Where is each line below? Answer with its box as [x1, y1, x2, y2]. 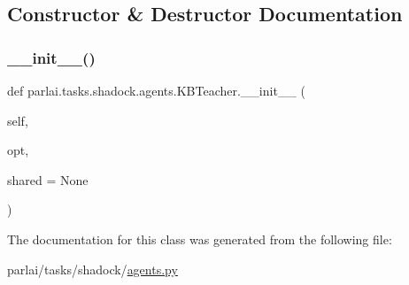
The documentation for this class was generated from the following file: [7, 229, 392, 248]
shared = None [7, 170, 89, 189]
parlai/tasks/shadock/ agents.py [7, 259, 178, 278]
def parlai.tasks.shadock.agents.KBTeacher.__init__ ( [7, 81, 305, 99]
